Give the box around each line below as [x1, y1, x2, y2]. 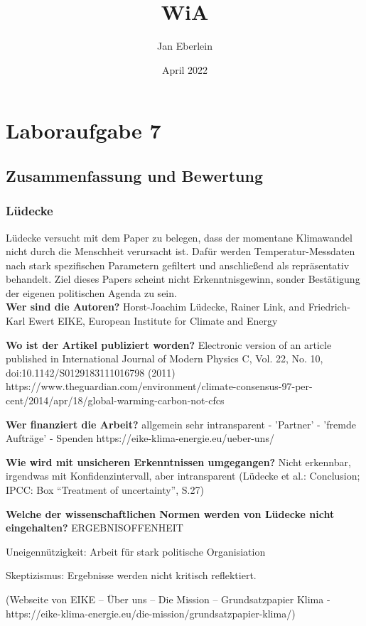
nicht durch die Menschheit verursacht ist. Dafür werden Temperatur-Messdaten [6, 244, 355, 259]
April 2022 [161, 62, 208, 77]
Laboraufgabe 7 [6, 116, 161, 145]
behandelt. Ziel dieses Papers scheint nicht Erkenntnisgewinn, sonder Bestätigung [6, 271, 360, 286]
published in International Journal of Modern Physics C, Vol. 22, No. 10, [6, 351, 323, 366]
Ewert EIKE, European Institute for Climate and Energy [28, 313, 278, 328]
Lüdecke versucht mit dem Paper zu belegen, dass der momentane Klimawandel [6, 230, 352, 244]
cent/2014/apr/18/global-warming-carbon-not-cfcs [6, 393, 225, 408]
